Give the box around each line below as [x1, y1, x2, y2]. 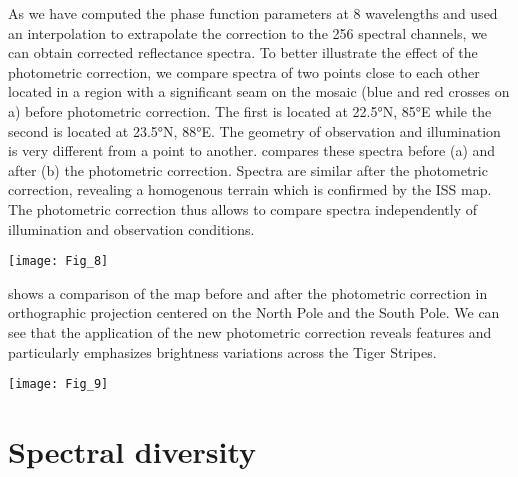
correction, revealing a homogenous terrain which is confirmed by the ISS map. [8, 179, 492, 200]
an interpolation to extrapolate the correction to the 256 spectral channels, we [8, 22, 488, 43]
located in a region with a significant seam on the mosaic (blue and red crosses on [8, 81, 510, 102]
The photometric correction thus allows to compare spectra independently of [8, 198, 478, 219]
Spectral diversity [8, 431, 257, 471]
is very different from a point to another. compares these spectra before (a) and [8, 140, 496, 161]
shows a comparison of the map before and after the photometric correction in [8, 282, 488, 303]
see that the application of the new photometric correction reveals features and [8, 321, 492, 342]
